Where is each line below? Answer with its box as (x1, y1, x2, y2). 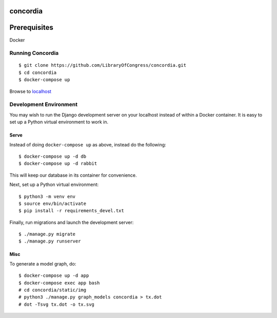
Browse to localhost (9, 88, 51, 95)
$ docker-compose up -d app (18, 273, 89, 278)
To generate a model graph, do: (9, 260, 76, 267)
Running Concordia (9, 49, 59, 57)
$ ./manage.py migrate (18, 231, 76, 237)
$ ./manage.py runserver (18, 238, 81, 244)
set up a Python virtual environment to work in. (9, 119, 109, 125)
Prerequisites (9, 23, 53, 32)
